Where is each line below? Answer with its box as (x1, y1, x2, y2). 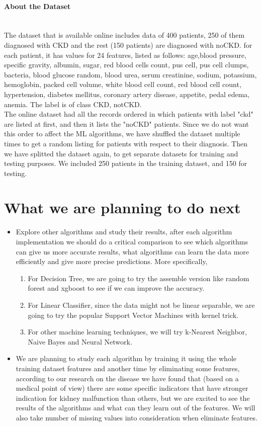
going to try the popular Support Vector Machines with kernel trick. (28, 309, 239, 320)
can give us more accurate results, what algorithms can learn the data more (16, 246, 249, 257)
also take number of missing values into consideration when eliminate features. (16, 412, 257, 422)
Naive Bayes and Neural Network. (28, 336, 132, 347)
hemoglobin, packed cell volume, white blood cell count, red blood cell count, (4, 79, 241, 90)
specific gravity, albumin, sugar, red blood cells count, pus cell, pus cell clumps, (4, 59, 249, 70)
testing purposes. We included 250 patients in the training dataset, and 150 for (4, 158, 247, 168)
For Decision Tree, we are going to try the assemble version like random (28, 273, 249, 283)
